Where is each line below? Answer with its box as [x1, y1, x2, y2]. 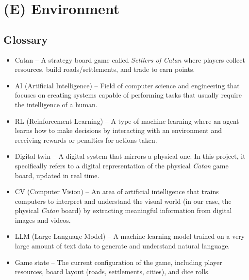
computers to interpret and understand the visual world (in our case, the [15, 196, 232, 206]
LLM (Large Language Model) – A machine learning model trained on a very [15, 231, 245, 241]
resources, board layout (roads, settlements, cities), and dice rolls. [15, 266, 210, 277]
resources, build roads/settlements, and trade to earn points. [15, 64, 195, 74]
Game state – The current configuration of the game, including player [15, 257, 222, 267]
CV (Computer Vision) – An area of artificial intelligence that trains [15, 186, 219, 197]
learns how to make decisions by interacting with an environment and [15, 125, 222, 135]
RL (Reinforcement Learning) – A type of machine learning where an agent [15, 115, 239, 126]
